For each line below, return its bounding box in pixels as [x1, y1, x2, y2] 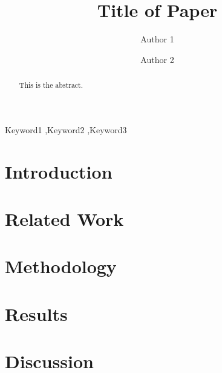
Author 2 [140, 53, 174, 65]
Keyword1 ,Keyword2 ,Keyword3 [5, 123, 127, 136]
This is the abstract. [19, 80, 83, 90]
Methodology [5, 254, 117, 279]
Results [5, 301, 68, 326]
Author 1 [140, 33, 174, 45]
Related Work [5, 206, 124, 231]
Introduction [5, 159, 113, 183]
